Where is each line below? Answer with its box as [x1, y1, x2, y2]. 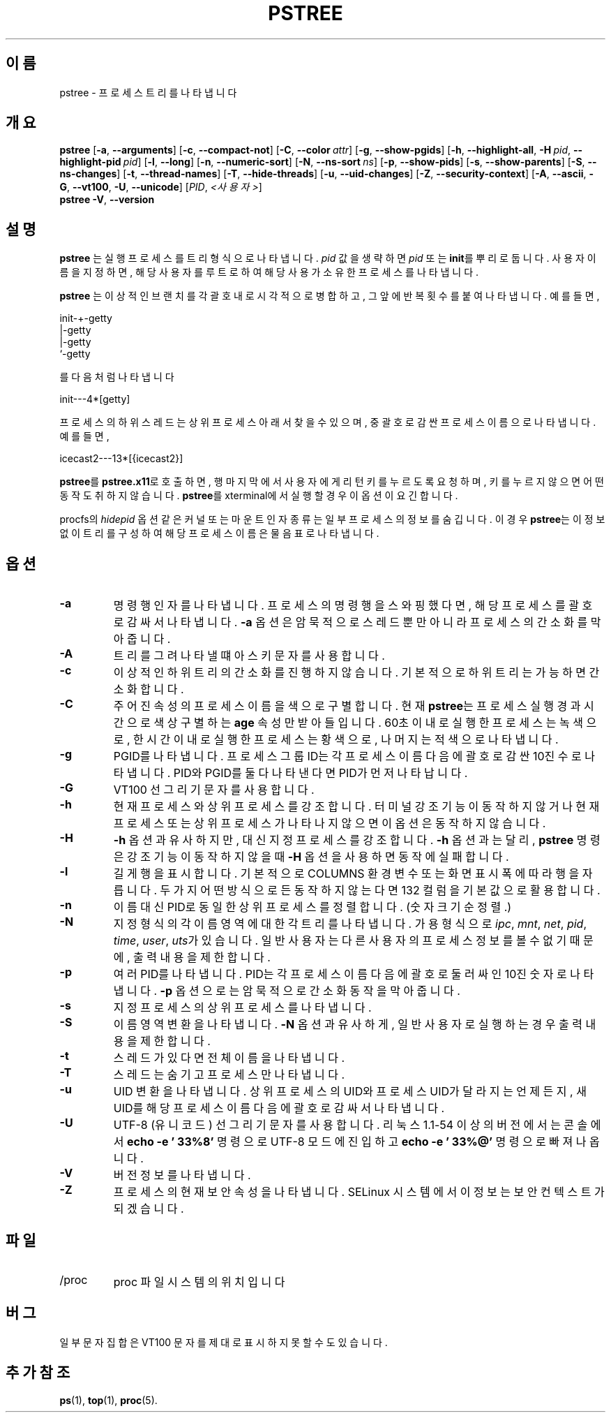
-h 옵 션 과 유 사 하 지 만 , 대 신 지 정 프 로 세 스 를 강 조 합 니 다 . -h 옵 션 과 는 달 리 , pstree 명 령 [113, 833, 601, 848]
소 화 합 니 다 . [113, 682, 184, 697]
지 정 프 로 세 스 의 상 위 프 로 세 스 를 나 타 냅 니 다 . [113, 1000, 372, 1015]
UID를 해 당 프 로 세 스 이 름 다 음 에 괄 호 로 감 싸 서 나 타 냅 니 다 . [113, 1101, 445, 1116]
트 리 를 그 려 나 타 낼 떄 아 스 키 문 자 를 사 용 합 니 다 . [113, 649, 385, 663]
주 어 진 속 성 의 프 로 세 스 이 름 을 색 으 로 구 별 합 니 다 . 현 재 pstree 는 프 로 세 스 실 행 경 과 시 [113, 699, 594, 714]
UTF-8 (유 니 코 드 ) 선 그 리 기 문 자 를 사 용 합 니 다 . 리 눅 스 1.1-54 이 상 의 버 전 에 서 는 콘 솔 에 [113, 1118, 601, 1132]
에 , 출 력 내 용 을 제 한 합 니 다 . [113, 950, 271, 965]
